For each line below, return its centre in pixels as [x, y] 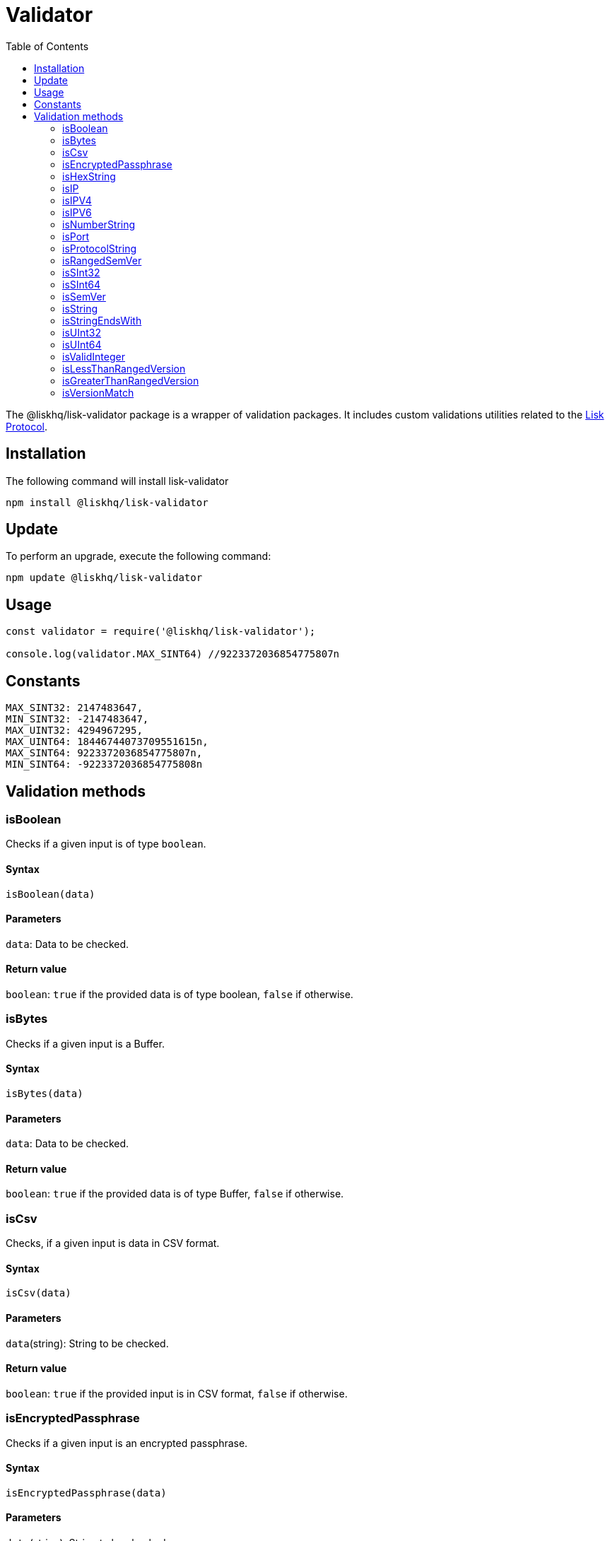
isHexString [89, 176]
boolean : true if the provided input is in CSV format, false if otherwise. [177, 1393]
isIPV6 [77, 212]
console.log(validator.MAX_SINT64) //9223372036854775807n [173, 654]
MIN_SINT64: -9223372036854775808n [104, 764]
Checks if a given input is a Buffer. [85, 1043]
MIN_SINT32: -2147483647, [77, 719]
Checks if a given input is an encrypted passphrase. [127, 1443]
